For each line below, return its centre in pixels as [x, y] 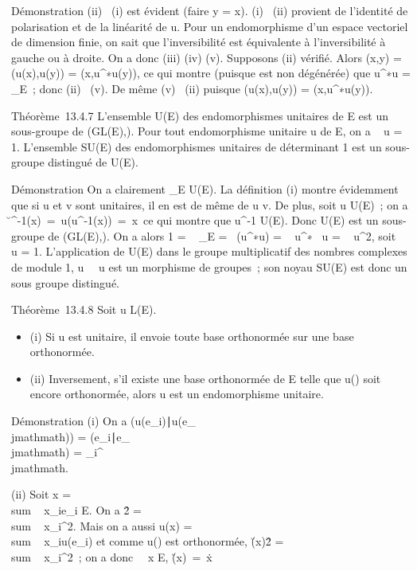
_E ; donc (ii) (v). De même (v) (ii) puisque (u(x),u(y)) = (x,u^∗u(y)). [192, 88]
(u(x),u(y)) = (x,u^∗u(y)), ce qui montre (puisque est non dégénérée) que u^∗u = [211, 73]
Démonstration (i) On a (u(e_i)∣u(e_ [103, 421]
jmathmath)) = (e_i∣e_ [70, 436]
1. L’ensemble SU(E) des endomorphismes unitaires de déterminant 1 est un [197, 146]
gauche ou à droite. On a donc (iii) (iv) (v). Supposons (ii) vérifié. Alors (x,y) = [207, 57]
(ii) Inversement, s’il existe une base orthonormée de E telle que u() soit [205, 378]
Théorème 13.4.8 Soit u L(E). [84, 309]
